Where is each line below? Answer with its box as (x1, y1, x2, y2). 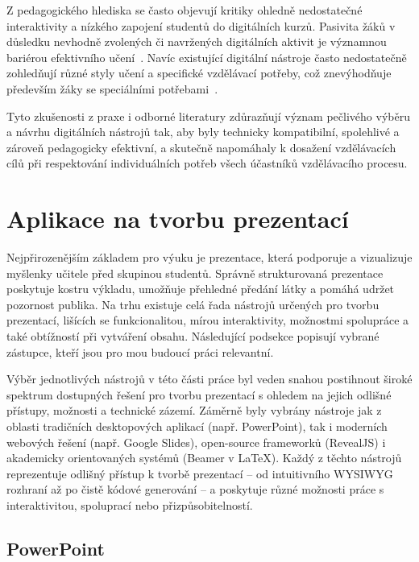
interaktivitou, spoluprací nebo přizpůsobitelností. (6, 496, 253, 513)
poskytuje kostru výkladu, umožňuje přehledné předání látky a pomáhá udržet (6, 280, 395, 297)
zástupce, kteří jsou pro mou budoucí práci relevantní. (6, 343, 274, 360)
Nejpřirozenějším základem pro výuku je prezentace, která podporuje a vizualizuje (6, 249, 413, 266)
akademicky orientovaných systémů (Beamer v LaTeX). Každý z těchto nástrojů (6, 449, 402, 466)
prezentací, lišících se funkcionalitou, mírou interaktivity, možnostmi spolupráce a (6, 312, 409, 329)
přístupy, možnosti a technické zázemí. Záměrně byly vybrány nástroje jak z (6, 402, 382, 419)
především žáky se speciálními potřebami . (6, 80, 218, 97)
